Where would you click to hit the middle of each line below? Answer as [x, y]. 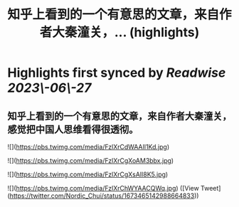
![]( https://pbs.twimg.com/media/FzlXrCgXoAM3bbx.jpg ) [91, 160]
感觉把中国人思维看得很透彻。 [73, 129]
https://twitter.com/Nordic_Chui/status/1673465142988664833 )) [104, 196]
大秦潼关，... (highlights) [126, 32]
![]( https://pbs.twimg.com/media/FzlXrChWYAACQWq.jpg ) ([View [103, 188]
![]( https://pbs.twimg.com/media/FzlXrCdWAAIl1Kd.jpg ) [88, 147]
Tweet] [211, 188]
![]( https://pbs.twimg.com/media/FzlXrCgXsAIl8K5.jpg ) [88, 174]
